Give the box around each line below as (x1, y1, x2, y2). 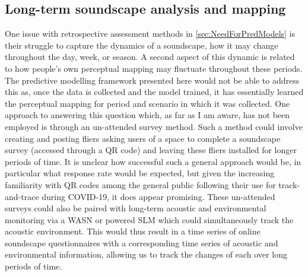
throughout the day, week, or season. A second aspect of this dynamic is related (5, 50, 295, 63)
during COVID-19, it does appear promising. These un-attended (42, 190, 275, 202)
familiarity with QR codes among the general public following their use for (5, 178, 276, 191)
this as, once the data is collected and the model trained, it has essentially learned (5, 85, 304, 98)
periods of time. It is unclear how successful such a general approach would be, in (5, 155, 301, 167)
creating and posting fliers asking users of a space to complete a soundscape (5, 132, 281, 144)
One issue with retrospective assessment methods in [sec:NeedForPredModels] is (5, 27, 296, 40)
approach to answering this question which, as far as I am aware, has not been (5, 109, 290, 121)
